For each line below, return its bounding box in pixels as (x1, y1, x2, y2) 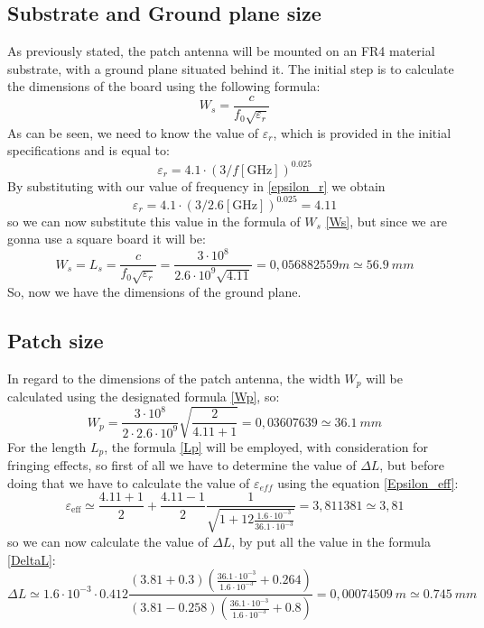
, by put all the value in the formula (231, 531, 431, 550)
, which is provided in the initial (273, 123, 451, 142)
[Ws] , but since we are (325, 211, 447, 230)
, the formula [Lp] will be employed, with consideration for (104, 437, 428, 456)
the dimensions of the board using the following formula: (7, 77, 321, 96)
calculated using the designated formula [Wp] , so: (7, 387, 280, 406)
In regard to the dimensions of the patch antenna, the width (7, 368, 340, 387)
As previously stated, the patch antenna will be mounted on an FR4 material (7, 42, 435, 60)
